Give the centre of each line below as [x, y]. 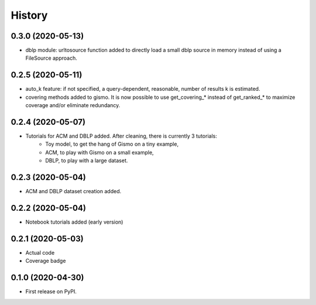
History [29, 15]
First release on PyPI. [51, 292]
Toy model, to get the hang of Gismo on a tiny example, [112, 144]
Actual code [40, 252]
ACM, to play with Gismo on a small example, [100, 152]
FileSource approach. [51, 58]
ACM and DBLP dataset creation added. [73, 191]
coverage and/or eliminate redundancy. [73, 105]
